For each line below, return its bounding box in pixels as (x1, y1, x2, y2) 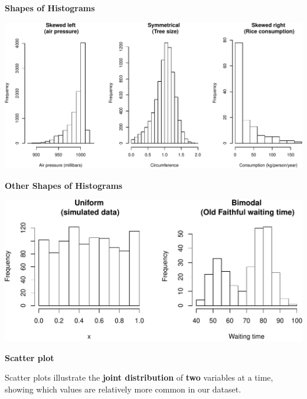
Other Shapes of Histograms (5, 179, 123, 191)
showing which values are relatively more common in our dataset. (5, 382, 241, 395)
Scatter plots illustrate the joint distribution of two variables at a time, (5, 371, 273, 384)
